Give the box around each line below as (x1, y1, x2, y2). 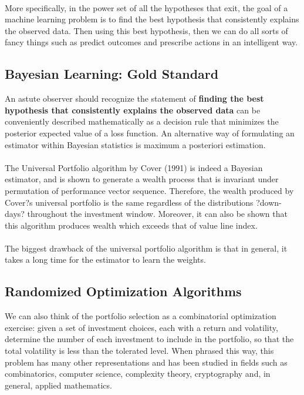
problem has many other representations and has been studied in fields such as (5, 356, 288, 368)
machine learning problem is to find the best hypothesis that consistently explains (5, 13, 299, 25)
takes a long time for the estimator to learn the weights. (5, 253, 206, 266)
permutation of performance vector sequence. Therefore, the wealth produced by (5, 184, 294, 196)
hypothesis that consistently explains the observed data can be (5, 103, 261, 116)
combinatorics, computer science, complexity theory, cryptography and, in (5, 367, 271, 380)
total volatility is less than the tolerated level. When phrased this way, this (5, 344, 274, 357)
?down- (256, 196, 282, 208)
